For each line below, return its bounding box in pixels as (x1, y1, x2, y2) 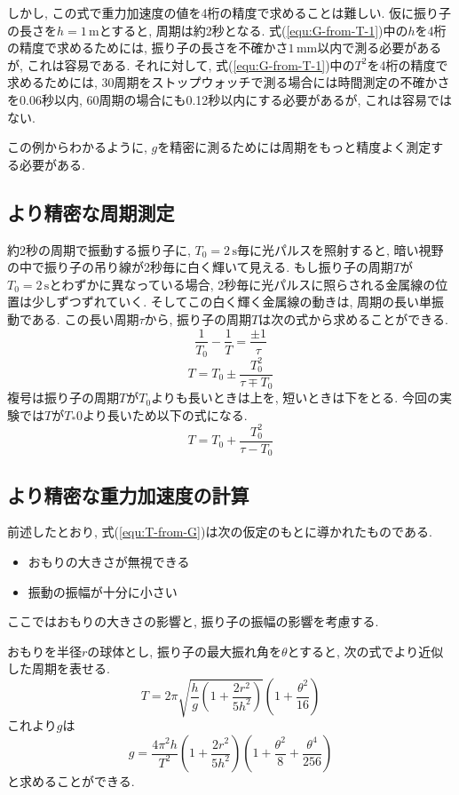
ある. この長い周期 (31, 309, 139, 328)
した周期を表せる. (7, 659, 110, 678)
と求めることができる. (7, 772, 135, 790)
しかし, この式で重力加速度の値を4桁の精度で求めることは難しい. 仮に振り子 (7, 4, 452, 21)
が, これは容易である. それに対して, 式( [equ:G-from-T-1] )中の (7, 55, 355, 74)
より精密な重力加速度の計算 (7, 481, 249, 508)
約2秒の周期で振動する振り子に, (7, 240, 191, 258)
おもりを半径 (7, 641, 82, 660)
